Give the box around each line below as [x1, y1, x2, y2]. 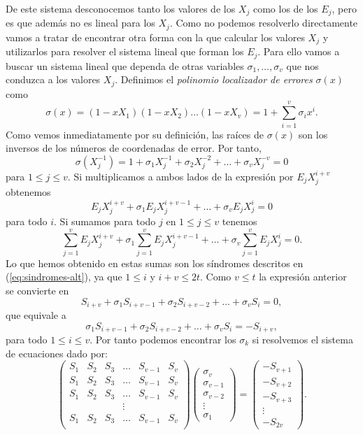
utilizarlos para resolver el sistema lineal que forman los [6, 44, 244, 59]
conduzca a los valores [6, 72, 101, 87]
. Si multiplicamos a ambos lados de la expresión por [67, 169, 294, 183]
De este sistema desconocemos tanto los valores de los [6, 1, 236, 15]
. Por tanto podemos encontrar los [90, 332, 236, 347]
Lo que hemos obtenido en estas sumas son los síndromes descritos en [6, 255, 304, 270]
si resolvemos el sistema [252, 332, 353, 347]
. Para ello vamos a [257, 44, 340, 59]
